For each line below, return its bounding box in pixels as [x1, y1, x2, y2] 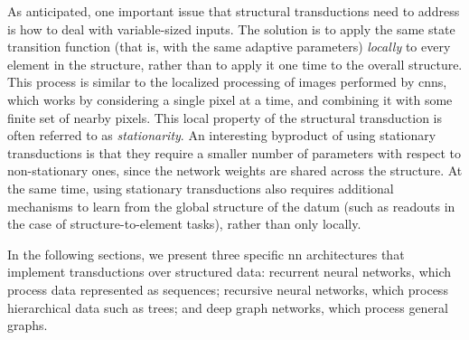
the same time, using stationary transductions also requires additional [7, 178, 394, 197]
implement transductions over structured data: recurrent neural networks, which [7, 262, 452, 281]
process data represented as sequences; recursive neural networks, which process [7, 279, 448, 298]
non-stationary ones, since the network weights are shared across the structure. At [7, 161, 463, 180]
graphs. [7, 316, 48, 335]
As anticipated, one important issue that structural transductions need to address [7, 2, 460, 20]
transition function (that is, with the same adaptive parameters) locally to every [7, 37, 451, 56]
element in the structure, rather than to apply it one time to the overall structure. [7, 54, 463, 73]
